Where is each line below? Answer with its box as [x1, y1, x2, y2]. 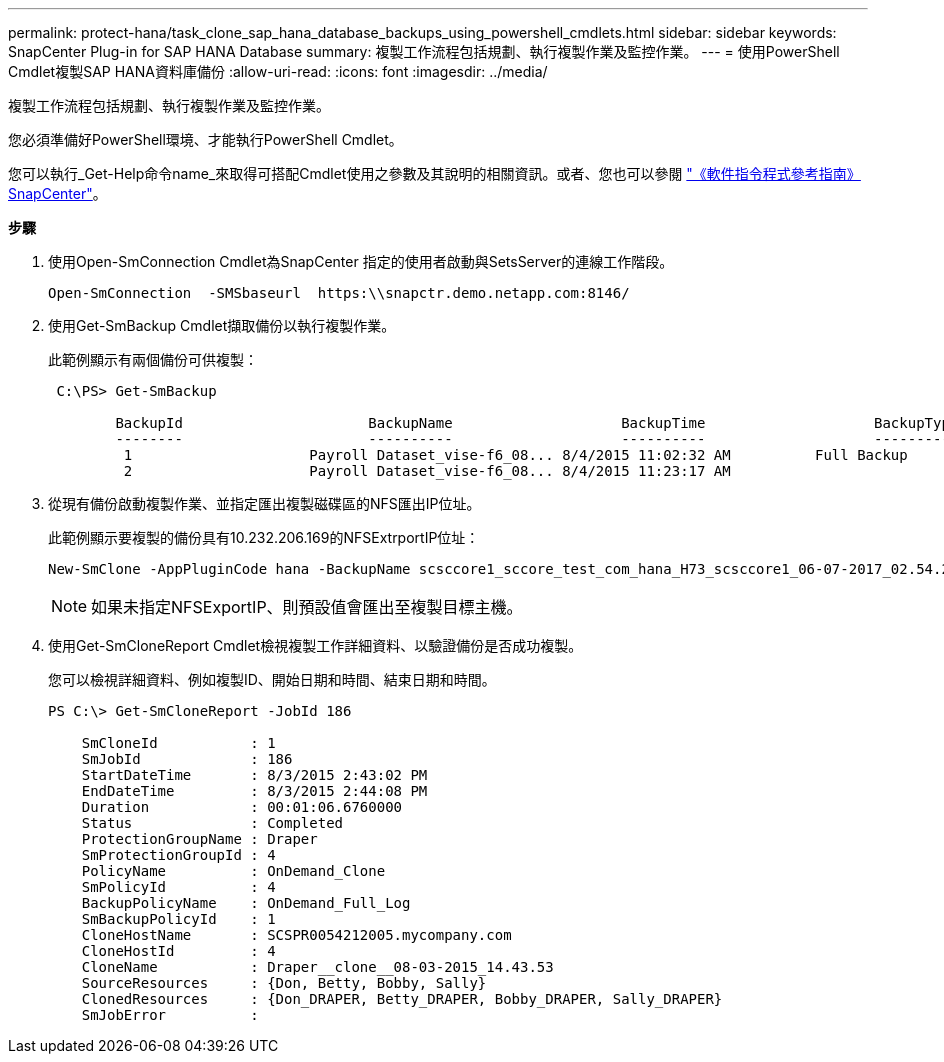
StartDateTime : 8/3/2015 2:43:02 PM [81, 767, 428, 783]
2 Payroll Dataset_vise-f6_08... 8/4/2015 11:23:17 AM [123, 463, 731, 479]
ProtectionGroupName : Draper [81, 831, 318, 847]
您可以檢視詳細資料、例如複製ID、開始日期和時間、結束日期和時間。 [48, 671, 496, 688]
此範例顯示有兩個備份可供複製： [48, 351, 258, 368]
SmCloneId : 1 [81, 735, 276, 751]
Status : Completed [81, 815, 344, 831]
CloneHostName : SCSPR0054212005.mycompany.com [81, 927, 512, 943]
